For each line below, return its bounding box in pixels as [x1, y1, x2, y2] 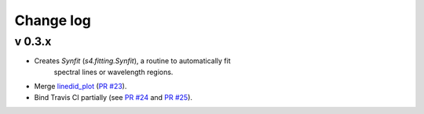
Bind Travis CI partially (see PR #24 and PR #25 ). [34, 92, 192, 102]
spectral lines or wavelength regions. [53, 67, 174, 77]
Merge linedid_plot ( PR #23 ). [34, 82, 127, 91]
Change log [14, 12, 92, 29]
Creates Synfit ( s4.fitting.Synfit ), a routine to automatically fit [34, 56, 231, 66]
